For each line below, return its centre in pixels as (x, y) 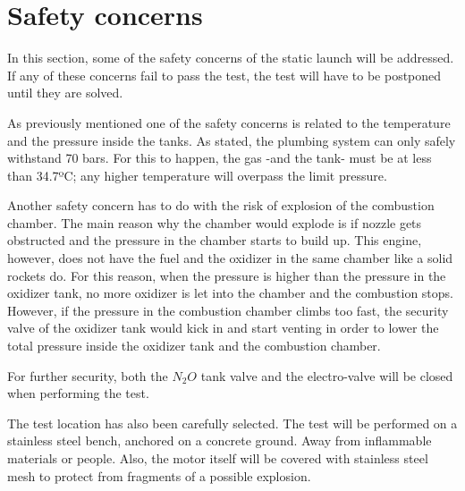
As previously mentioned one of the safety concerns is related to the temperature (229, 122)
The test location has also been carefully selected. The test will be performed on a (232, 423)
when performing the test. (78, 393)
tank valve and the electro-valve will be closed (327, 375)
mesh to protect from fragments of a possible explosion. (159, 475)
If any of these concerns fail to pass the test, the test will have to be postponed (224, 75)
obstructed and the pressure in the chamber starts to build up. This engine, (215, 240)
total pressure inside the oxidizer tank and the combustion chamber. (194, 346)
